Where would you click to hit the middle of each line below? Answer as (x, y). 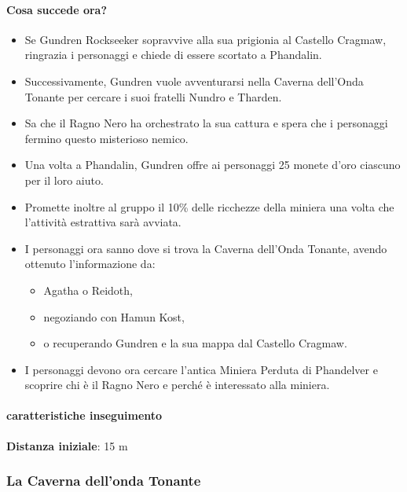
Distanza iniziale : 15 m (67, 445)
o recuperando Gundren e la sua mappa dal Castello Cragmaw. (195, 343)
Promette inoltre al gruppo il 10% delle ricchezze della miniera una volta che (209, 206)
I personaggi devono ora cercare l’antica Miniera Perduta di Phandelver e (201, 369)
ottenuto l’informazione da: (90, 264)
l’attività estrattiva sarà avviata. (103, 222)
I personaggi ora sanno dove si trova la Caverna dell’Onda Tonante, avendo (206, 248)
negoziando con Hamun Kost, (114, 316)
